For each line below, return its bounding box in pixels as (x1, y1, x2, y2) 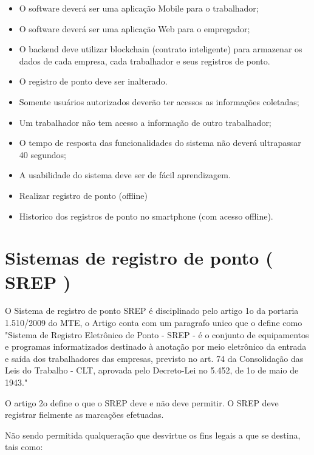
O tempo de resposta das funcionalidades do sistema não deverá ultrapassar (19, 136, 301, 149)
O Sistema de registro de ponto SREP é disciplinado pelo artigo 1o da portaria (5, 304, 299, 317)
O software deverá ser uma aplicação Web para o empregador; (19, 22, 250, 35)
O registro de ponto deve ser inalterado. (19, 75, 168, 88)
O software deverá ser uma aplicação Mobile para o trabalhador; (19, 2, 259, 14)
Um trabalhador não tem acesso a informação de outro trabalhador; (19, 116, 271, 128)
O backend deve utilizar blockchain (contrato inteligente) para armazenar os (19, 43, 302, 55)
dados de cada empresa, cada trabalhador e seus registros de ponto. (19, 54, 270, 67)
